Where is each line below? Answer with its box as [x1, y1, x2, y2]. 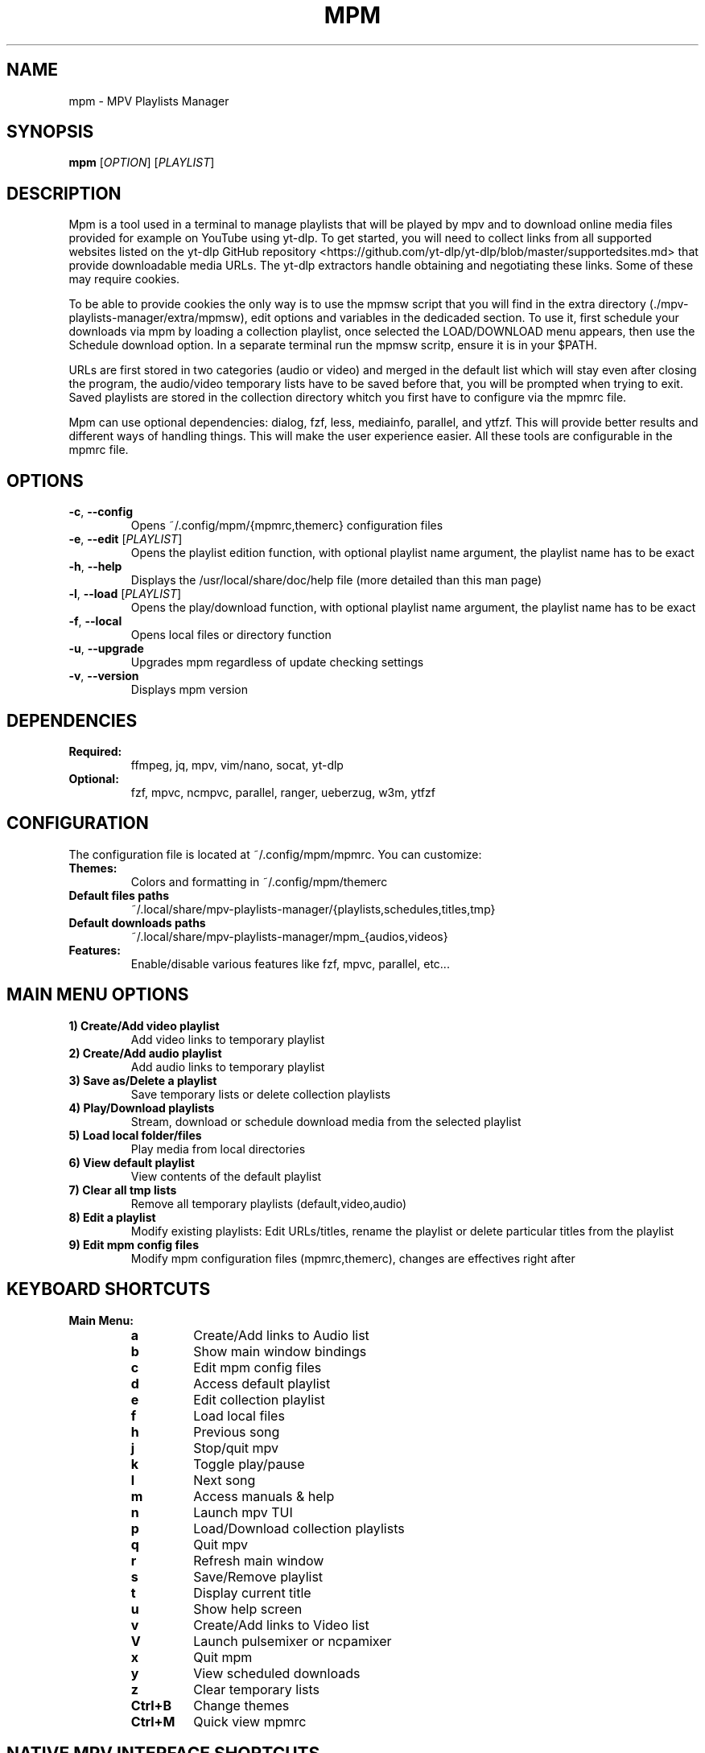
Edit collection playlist [193, 1391, 325, 1408]
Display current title [193, 1584, 311, 1601]
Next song [193, 1471, 256, 1488]
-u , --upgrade [68, 641, 144, 656]
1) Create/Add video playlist [68, 1018, 220, 1033]
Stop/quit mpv [193, 1439, 279, 1456]
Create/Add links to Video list [193, 1616, 369, 1633]
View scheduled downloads [193, 1664, 361, 1681]
